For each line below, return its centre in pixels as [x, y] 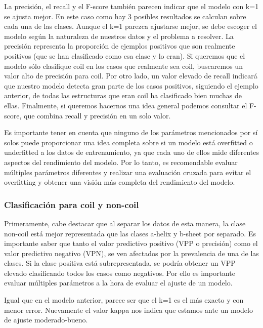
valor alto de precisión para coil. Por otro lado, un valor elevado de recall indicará [131, 76]
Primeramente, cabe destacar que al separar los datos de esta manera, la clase [125, 223]
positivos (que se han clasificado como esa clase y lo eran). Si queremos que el [125, 55]
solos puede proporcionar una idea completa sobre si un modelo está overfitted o [128, 142]
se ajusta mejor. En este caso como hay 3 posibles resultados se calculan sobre [125, 16]
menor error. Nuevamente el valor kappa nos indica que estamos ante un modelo [128, 310]
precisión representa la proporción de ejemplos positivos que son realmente [120, 46]
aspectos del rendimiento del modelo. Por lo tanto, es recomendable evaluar [121, 162]
